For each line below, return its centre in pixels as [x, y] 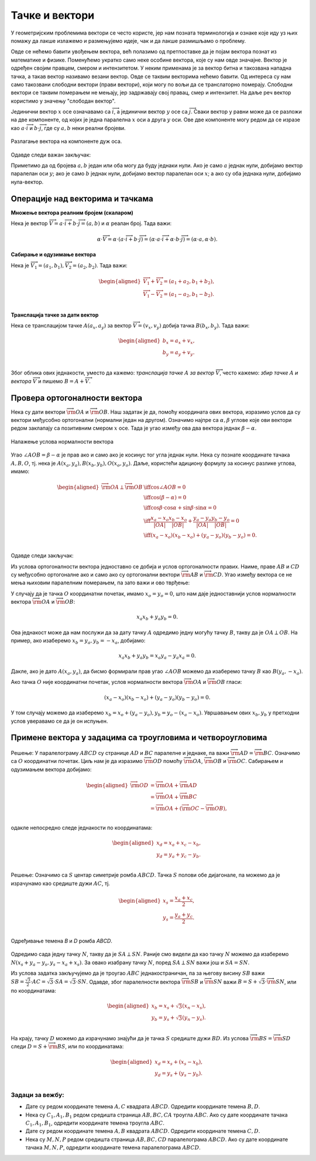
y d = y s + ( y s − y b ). [179, 1074]
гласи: [234, 682]
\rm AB [190, 575]
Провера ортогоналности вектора [77, 398]
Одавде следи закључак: [42, 556]
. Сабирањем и [264, 761]
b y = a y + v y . [178, 353]
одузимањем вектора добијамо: [51, 769]
